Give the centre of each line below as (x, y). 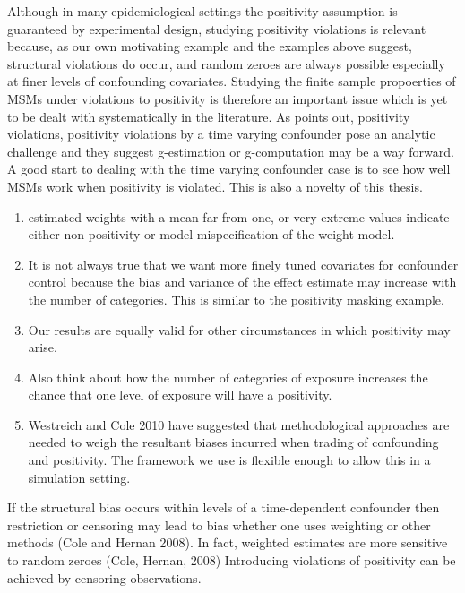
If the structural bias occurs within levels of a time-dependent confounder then (224, 507)
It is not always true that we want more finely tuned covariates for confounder (243, 264)
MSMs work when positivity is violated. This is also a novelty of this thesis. (215, 186)
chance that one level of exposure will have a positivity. (180, 395)
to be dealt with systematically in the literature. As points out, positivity (209, 116)
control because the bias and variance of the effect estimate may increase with (242, 282)
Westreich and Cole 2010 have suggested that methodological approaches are (239, 424)
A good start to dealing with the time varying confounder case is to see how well (229, 169)
